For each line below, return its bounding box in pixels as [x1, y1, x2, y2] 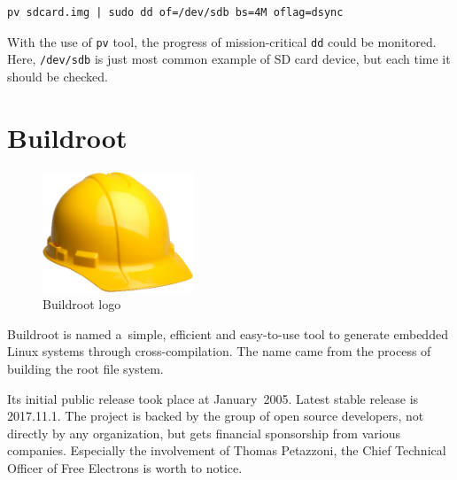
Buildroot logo [43, 295, 121, 314]
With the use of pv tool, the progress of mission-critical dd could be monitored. [7, 32, 437, 50]
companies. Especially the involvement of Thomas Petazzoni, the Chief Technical [7, 441, 446, 460]
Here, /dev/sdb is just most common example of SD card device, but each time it [7, 50, 451, 68]
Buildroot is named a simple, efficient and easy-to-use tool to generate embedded [7, 324, 448, 343]
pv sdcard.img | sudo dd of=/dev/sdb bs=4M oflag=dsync [7, 6, 344, 19]
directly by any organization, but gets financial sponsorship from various [7, 423, 400, 442]
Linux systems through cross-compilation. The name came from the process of [7, 342, 431, 360]
